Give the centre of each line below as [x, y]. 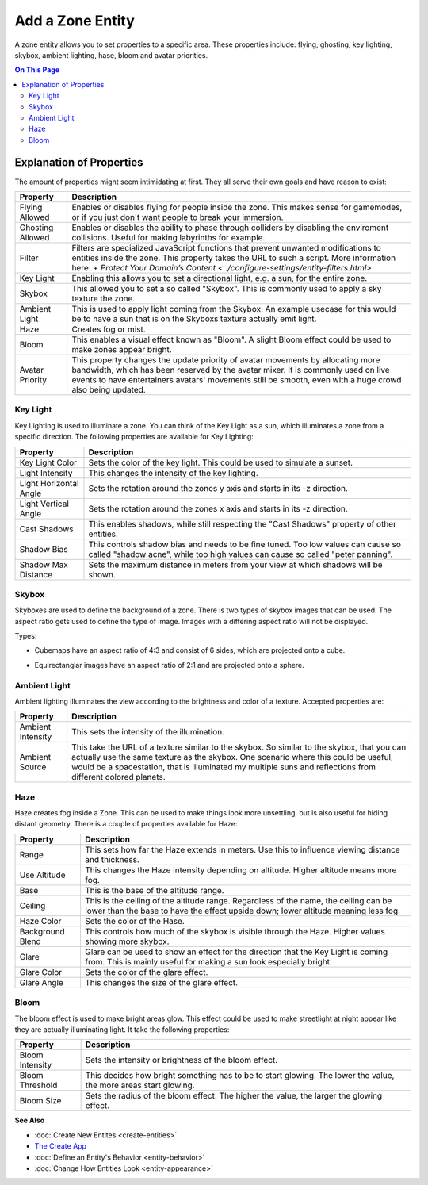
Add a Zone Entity [75, 21]
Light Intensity [46, 473]
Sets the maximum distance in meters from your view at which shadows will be [236, 565]
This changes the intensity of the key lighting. [174, 473]
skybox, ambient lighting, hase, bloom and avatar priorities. [111, 55]
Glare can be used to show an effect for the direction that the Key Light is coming [236, 952]
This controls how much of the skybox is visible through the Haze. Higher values [235, 931]
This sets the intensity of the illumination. [148, 732]
